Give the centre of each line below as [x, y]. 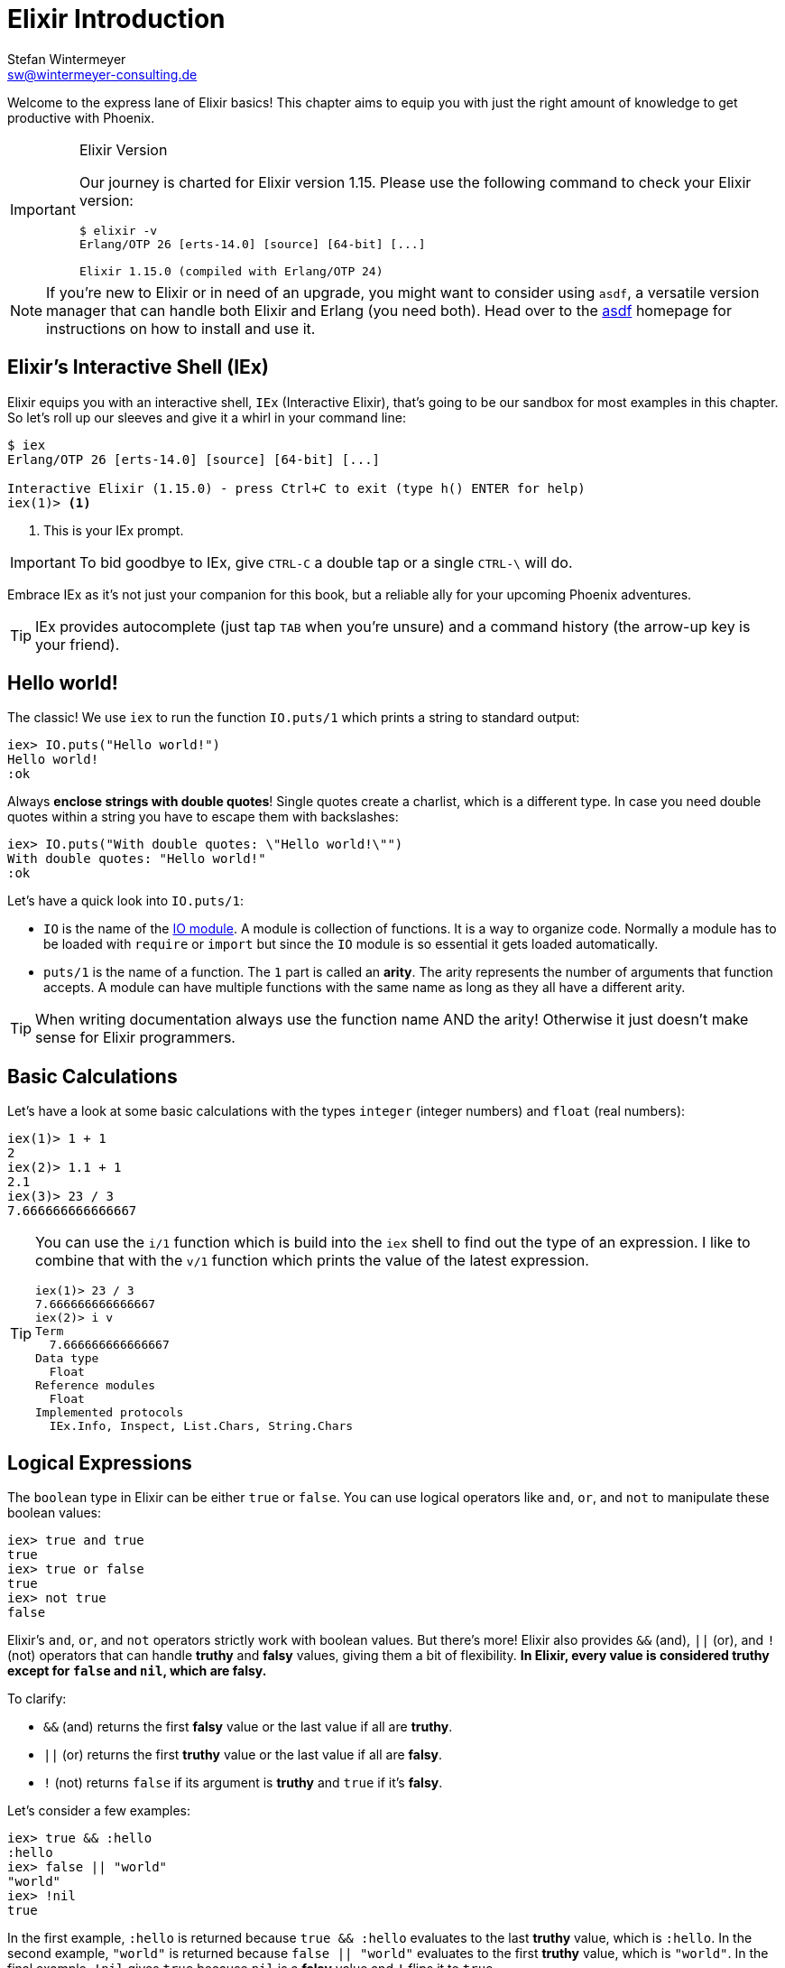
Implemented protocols [110, 1413]
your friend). [78, 644]
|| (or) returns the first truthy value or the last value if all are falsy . [243, 1755]
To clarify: [37, 1699]
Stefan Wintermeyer [67, 59]
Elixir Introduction [116, 19]
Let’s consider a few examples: [99, 1811]
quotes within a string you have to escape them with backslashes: [203, 817]
